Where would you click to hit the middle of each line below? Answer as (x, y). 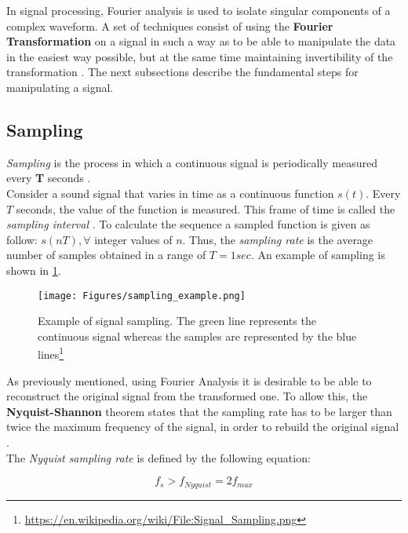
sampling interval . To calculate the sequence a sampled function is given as (188, 224)
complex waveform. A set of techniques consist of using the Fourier (170, 26)
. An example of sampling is (318, 255)
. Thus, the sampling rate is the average (278, 239)
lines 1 (51, 353)
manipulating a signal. (60, 87)
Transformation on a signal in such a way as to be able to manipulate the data (201, 41)
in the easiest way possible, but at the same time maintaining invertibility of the (200, 56)
